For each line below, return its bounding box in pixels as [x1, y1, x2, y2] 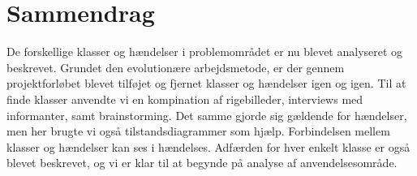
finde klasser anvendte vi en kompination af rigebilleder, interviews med [6, 90, 363, 107]
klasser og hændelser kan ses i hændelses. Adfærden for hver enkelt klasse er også [6, 138, 411, 155]
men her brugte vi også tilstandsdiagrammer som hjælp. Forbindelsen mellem [6, 122, 390, 140]
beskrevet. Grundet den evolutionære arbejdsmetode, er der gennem [6, 58, 345, 75]
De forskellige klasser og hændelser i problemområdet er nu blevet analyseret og [6, 43, 403, 60]
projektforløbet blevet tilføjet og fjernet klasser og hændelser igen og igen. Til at [6, 75, 406, 92]
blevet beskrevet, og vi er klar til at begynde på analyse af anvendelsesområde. [6, 154, 398, 171]
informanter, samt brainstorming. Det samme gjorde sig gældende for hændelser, [6, 106, 407, 123]
